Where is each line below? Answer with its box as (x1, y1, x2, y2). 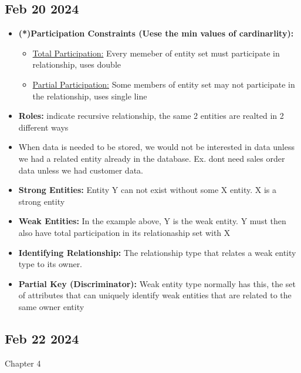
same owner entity (18, 300, 84, 312)
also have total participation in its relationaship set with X (18, 226, 231, 238)
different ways (18, 121, 69, 133)
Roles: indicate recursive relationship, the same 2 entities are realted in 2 (18, 109, 284, 122)
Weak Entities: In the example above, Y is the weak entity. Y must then (18, 215, 286, 227)
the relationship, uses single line (32, 89, 147, 102)
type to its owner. (18, 258, 83, 270)
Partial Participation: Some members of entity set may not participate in (32, 78, 295, 90)
